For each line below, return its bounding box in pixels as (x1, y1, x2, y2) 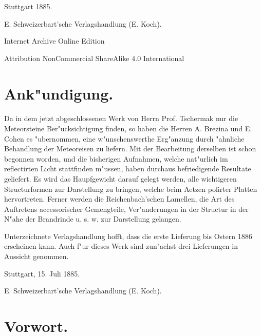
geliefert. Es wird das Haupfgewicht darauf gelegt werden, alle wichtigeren (4, 173, 237, 184)
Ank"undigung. (4, 83, 114, 104)
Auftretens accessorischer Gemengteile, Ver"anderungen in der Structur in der (4, 203, 249, 214)
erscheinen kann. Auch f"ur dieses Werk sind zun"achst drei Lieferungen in (4, 241, 238, 251)
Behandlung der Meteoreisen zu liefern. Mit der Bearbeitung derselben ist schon (4, 143, 256, 154)
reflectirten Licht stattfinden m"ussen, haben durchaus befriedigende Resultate (4, 163, 251, 174)
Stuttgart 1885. (4, 1, 52, 11)
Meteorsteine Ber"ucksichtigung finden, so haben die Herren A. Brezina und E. (4, 123, 252, 133)
